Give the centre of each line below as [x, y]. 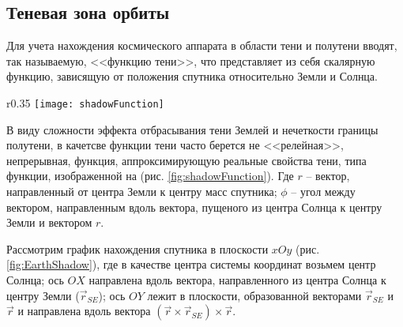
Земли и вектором [49, 222]
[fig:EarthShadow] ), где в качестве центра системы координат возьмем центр [191, 264]
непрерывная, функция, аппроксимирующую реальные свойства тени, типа [186, 160]
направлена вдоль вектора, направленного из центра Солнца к [237, 279]
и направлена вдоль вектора [84, 311]
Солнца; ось [35, 279]
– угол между [323, 192]
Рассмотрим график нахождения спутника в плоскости [137, 248]
